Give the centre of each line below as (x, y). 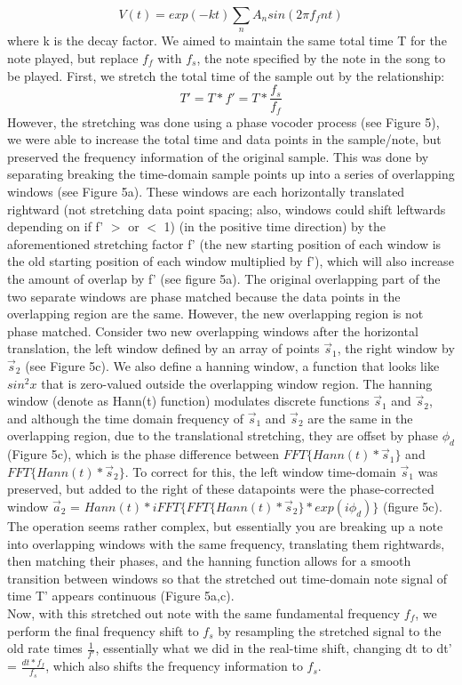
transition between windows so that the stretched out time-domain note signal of (227, 578)
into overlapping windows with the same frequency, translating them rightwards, (226, 543)
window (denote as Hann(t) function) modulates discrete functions (188, 401)
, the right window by (396, 348)
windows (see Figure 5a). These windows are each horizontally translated (206, 192)
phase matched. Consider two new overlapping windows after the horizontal (213, 330)
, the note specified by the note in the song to (321, 57)
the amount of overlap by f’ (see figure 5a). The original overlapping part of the (224, 279)
